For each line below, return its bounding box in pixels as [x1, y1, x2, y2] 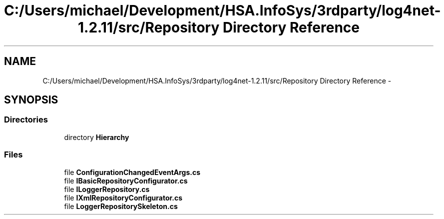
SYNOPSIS [4, 93, 58, 106]
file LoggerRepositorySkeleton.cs [64, 201, 178, 210]
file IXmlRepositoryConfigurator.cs [64, 193, 183, 202]
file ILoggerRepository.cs [64, 184, 150, 193]
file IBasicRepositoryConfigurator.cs [64, 176, 188, 185]
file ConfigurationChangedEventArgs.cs [64, 167, 201, 176]
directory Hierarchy [64, 132, 129, 141]
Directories [4, 114, 48, 125]
